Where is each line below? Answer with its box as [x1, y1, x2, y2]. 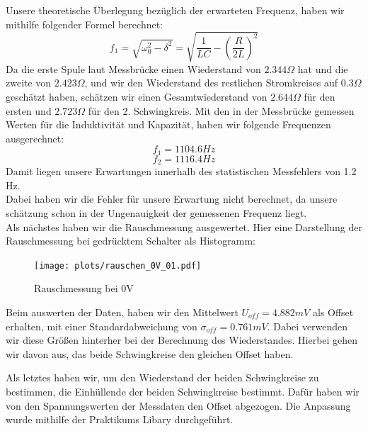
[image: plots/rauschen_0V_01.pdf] [34, 260, 202, 271]
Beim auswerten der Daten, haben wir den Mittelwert [6, 305, 238, 320]
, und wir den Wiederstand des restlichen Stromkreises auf [84, 75, 338, 90]
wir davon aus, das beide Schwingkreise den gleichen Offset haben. [6, 346, 294, 361]
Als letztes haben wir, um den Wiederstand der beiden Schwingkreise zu [6, 370, 319, 385]
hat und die [297, 61, 348, 76]
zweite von [6, 75, 52, 90]
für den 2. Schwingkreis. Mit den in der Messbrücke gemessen [88, 103, 355, 118]
